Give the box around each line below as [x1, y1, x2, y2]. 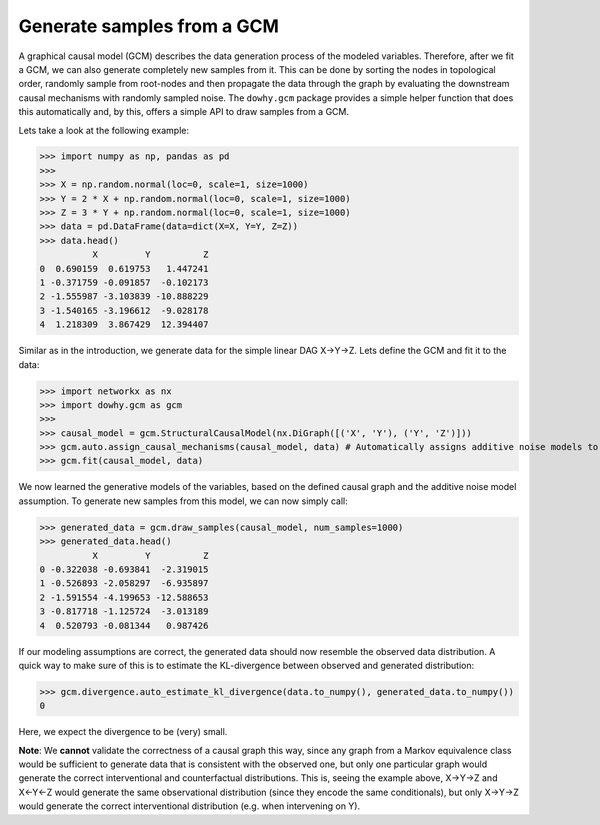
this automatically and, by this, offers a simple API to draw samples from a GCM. [18, 106, 350, 118]
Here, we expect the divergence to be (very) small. [18, 726, 228, 738]
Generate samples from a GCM [18, 15, 280, 37]
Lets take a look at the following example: [18, 124, 190, 136]
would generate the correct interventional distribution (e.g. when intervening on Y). [18, 800, 360, 812]
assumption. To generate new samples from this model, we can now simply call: [18, 495, 349, 507]
